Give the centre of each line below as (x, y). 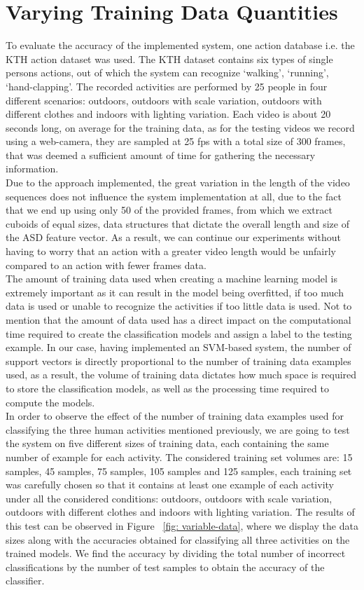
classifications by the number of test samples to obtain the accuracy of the (165, 567)
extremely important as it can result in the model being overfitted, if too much (175, 292)
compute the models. (50, 402)
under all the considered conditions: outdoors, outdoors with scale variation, (169, 498)
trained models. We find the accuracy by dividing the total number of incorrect (176, 553)
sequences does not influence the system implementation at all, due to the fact (174, 196)
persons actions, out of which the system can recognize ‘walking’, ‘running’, (167, 73)
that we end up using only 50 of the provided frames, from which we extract (169, 210)
